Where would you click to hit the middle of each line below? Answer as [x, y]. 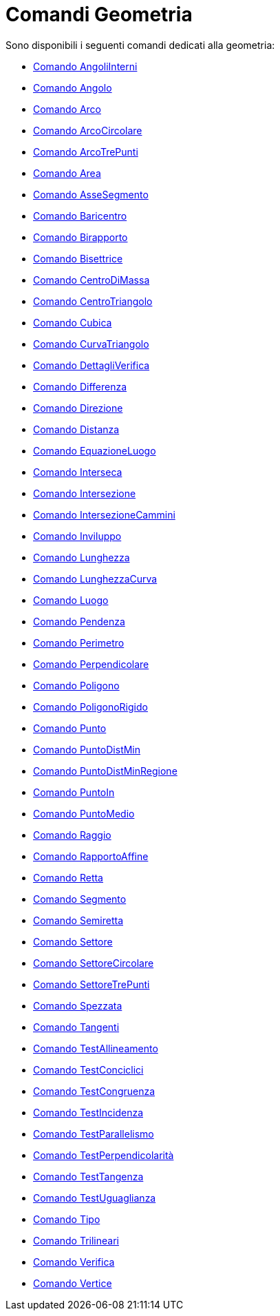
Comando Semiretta [78, 920]
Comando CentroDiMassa [91, 280]
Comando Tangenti [76, 1027]
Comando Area [67, 173]
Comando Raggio [72, 835]
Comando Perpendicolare [91, 664]
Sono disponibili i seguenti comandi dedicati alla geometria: [140, 45]
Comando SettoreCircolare [94, 963]
